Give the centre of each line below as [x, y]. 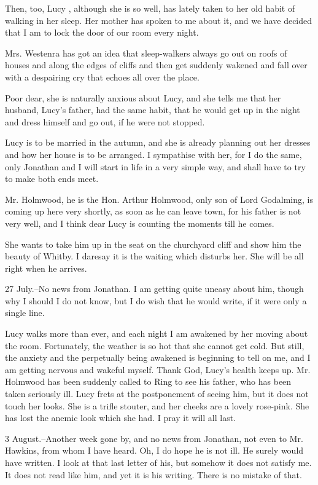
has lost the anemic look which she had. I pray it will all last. [120, 418]
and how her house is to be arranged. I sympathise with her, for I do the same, [153, 154]
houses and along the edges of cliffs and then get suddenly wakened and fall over [156, 65]
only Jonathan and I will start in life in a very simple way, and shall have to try [155, 166]
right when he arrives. [46, 268]
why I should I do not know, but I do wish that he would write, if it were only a [156, 300]
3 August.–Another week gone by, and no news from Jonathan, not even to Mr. [154, 438]
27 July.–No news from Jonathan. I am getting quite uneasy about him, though [154, 289]
